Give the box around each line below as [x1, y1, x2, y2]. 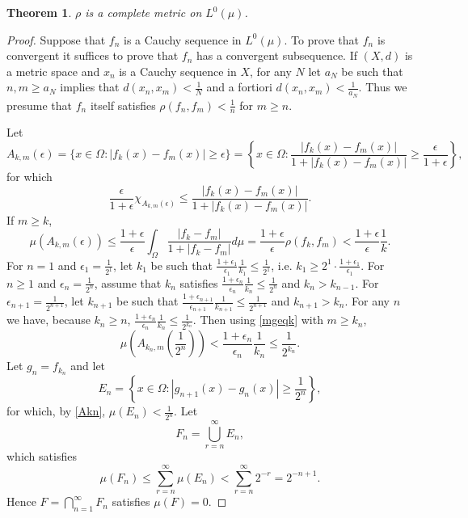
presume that [6, 96, 73, 113]
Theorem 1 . [6, 4, 72, 20]
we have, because [6, 311, 91, 328]
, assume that [94, 274, 162, 291]
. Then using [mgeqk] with [192, 311, 323, 328]
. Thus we [358, 78, 407, 95]
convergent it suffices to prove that [6, 47, 179, 64]
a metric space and [6, 62, 100, 79]
